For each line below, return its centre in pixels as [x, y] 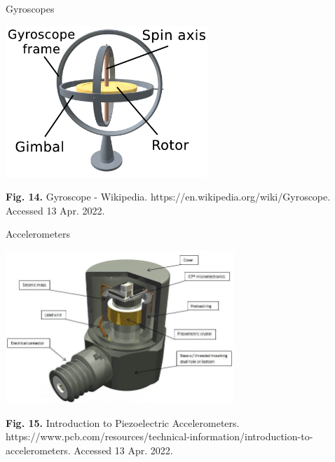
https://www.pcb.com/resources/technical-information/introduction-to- [159, 436]
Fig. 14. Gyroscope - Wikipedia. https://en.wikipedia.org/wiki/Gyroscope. [168, 197]
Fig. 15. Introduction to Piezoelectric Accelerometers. [123, 422]
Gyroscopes [30, 8]
